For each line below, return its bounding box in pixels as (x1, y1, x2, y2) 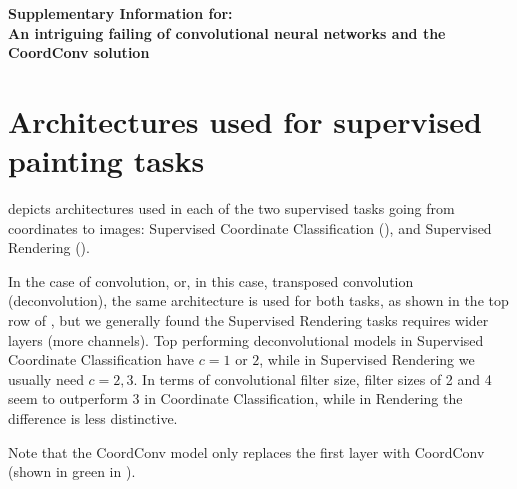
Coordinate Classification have (8, 349, 195, 370)
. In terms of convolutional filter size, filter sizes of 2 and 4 (133, 368, 492, 389)
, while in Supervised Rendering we (259, 349, 475, 370)
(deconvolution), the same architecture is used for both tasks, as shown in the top (8, 290, 509, 311)
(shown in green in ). (8, 461, 136, 482)
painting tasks (8, 140, 205, 181)
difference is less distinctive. (8, 408, 178, 429)
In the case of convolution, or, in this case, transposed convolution (8, 270, 414, 291)
